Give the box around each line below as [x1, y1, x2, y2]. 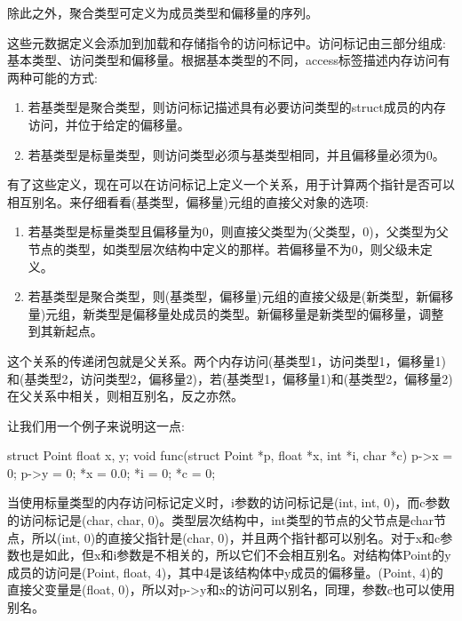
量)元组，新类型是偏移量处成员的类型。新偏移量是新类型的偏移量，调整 [28, 304, 444, 322]
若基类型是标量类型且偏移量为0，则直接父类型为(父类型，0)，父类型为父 [28, 222, 449, 241]
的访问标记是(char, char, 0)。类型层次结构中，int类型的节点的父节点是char [7, 511, 434, 529]
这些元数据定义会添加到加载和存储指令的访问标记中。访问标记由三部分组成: [7, 33, 446, 52]
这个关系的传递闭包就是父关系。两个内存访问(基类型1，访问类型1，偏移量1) [7, 351, 446, 370]
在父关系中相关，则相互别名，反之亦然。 [7, 386, 243, 405]
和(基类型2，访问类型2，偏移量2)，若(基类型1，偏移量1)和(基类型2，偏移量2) [7, 369, 453, 387]
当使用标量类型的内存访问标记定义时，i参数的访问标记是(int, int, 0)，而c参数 [7, 493, 450, 512]
